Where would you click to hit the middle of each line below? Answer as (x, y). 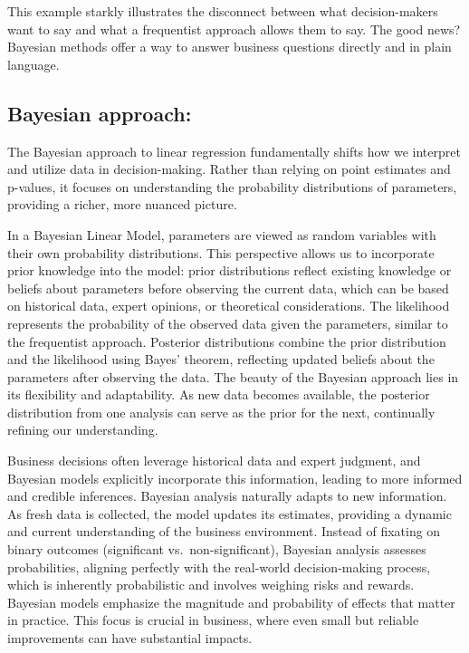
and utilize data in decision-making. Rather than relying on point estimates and (229, 169)
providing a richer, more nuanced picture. (122, 204)
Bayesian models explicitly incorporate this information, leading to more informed (235, 478)
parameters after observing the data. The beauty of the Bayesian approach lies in (233, 376)
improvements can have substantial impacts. (130, 638)
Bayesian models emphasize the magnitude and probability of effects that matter (231, 602)
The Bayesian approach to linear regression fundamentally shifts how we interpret (234, 151)
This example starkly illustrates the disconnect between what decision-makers (223, 11)
